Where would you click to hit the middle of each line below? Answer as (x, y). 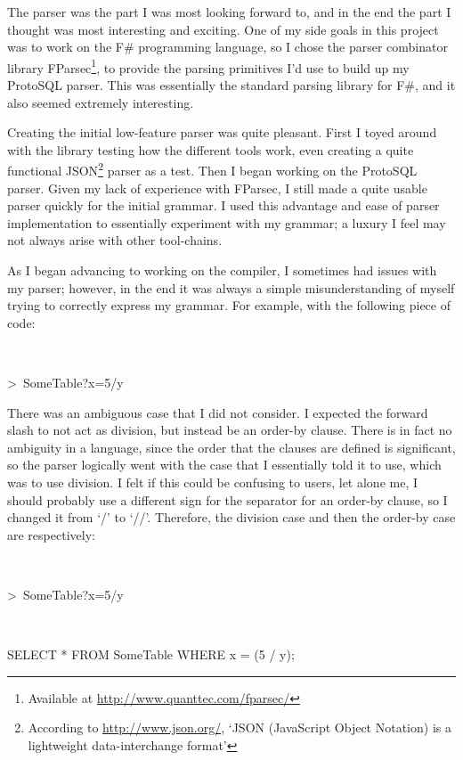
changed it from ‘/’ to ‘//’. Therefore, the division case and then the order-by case (231, 517)
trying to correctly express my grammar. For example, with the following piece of (229, 305)
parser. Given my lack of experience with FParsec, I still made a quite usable (217, 188)
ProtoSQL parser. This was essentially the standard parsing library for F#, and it (231, 85)
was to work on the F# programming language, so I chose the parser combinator (227, 47)
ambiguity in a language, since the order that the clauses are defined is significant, (231, 447)
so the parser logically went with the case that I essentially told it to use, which (224, 465)
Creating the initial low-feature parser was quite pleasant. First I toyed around (222, 132)
